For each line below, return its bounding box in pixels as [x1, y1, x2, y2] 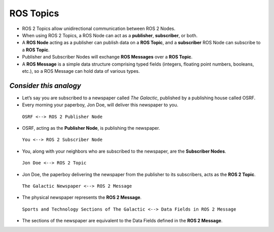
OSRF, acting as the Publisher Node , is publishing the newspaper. [22, 125, 160, 131]
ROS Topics [9, 8, 59, 19]
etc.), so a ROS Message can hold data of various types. [22, 68, 140, 74]
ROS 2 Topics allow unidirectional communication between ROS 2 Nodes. [22, 25, 176, 32]
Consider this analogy [9, 81, 81, 90]
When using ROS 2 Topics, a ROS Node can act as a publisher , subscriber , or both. [22, 32, 198, 38]
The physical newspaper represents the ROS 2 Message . [22, 194, 142, 200]
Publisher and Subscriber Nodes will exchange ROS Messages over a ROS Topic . [22, 54, 193, 60]
